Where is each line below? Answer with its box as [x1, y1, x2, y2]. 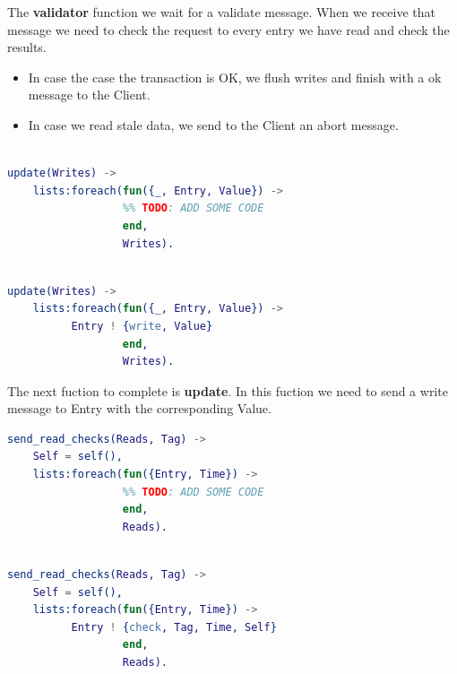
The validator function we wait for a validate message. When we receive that [7, 3, 435, 21]
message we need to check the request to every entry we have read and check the [7, 20, 450, 39]
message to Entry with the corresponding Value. [7, 399, 272, 418]
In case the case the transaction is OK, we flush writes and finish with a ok [28, 67, 442, 86]
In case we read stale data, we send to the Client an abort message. [28, 115, 399, 134]
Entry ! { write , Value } [71, 319, 213, 333]
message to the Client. [28, 85, 151, 104]
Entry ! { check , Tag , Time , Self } [71, 620, 277, 634]
